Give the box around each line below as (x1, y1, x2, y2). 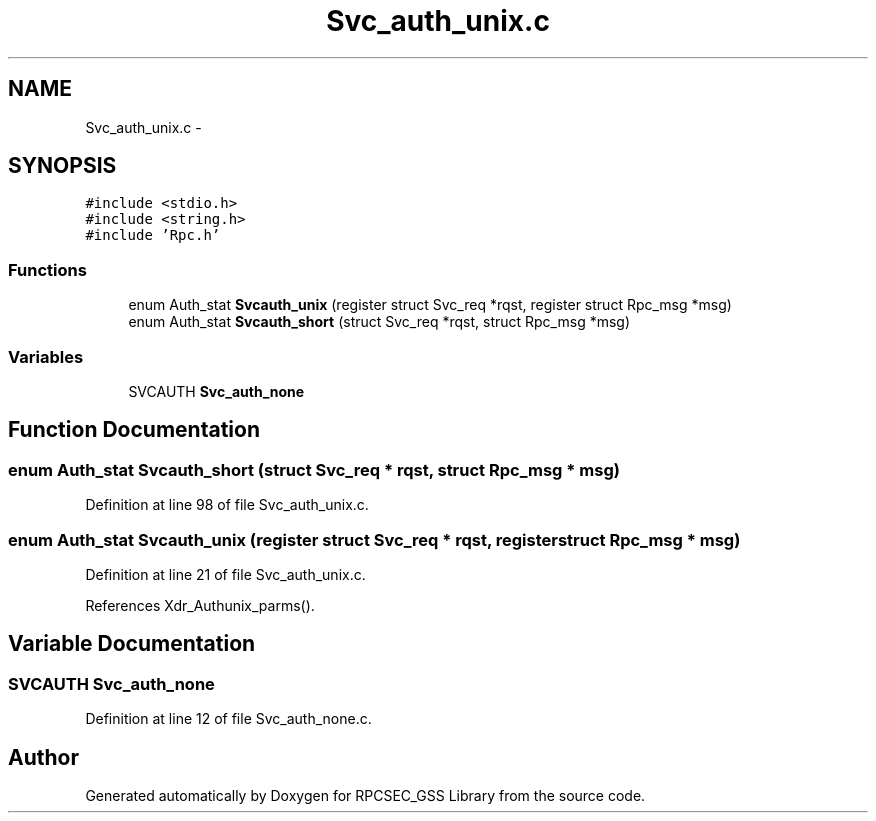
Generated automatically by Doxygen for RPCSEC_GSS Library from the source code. (85, 786, 646, 804)
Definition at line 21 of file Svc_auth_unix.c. (85, 565, 366, 583)
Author (8, 744, 79, 770)
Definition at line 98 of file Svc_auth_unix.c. (85, 496, 369, 514)
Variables (8, 346, 84, 367)
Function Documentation (8, 417, 260, 443)
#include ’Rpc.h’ (85, 227, 221, 244)
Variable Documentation (8, 631, 256, 657)
